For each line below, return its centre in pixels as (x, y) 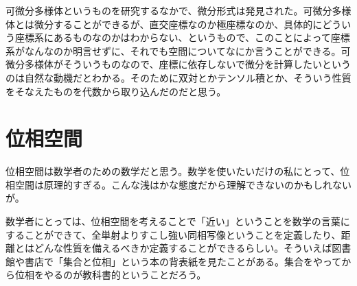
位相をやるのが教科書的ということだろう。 (111, 275)
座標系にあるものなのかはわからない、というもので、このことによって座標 (182, 37)
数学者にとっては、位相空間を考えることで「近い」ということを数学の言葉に (178, 221)
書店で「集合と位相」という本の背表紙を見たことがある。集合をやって (183, 261)
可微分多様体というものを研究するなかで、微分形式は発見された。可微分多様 (178, 10)
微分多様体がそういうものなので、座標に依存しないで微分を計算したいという (178, 64)
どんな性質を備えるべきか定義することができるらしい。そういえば (183, 248)
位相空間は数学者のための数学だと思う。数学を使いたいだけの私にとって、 (173, 171)
